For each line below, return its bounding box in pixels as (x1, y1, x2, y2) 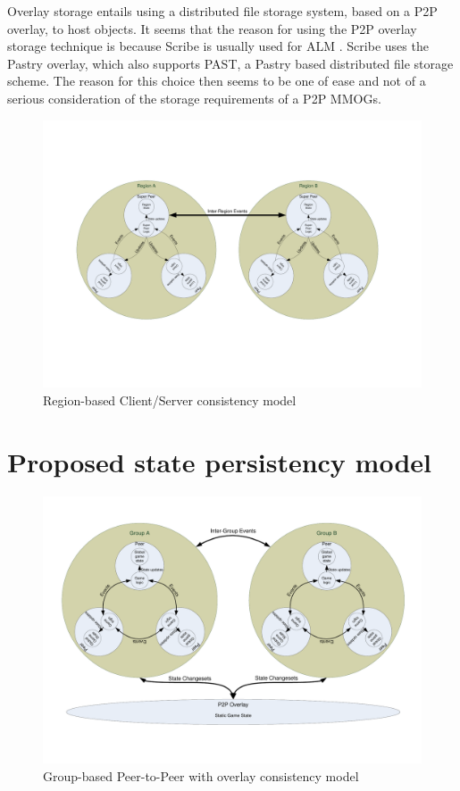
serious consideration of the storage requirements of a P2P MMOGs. (7, 88, 381, 107)
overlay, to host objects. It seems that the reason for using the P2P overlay (7, 19, 417, 37)
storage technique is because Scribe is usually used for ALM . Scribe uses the (7, 37, 429, 55)
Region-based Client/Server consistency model (43, 390, 297, 409)
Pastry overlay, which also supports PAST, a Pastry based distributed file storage (7, 54, 454, 72)
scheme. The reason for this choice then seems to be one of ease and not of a (7, 71, 426, 90)
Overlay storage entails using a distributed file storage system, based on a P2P (7, 2, 438, 20)
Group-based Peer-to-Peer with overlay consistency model (43, 767, 359, 786)
